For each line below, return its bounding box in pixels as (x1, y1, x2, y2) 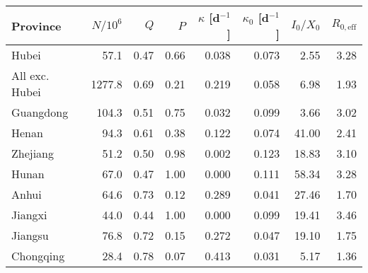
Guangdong (11, 104, 69, 120)
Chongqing (11, 248, 65, 264)
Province (11, 17, 62, 34)
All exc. (11, 67, 50, 83)
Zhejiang (11, 145, 54, 161)
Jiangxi (11, 207, 47, 223)
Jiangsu (11, 227, 49, 243)
